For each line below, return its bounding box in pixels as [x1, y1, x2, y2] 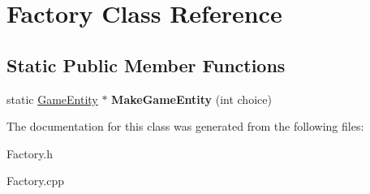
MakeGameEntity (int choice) [111, 90, 272, 107]
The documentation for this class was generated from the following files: [6, 118, 364, 135]
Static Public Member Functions [6, 52, 286, 77]
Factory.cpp [6, 172, 65, 189]
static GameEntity [6, 90, 98, 107]
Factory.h [6, 144, 54, 162]
